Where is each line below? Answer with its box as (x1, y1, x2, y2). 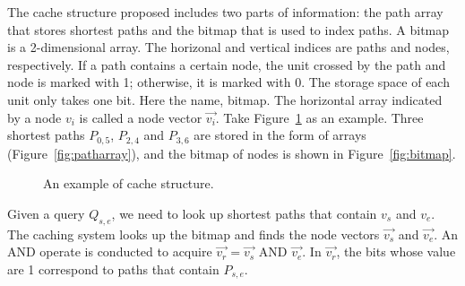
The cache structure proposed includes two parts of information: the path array (7, 3, 443, 21)
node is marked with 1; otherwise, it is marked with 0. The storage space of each (7, 73, 450, 91)
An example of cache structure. (43, 174, 214, 193)
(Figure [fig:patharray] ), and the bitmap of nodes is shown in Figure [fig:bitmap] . (7, 143, 456, 162)
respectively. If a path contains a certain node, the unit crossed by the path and (7, 55, 446, 74)
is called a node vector (79, 108, 202, 126)
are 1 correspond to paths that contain (7, 259, 220, 278)
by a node (7, 108, 62, 126)
